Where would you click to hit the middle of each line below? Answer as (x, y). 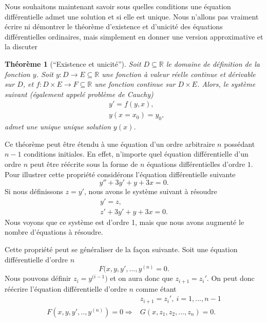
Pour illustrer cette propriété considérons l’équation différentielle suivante (120, 174)
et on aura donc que (141, 278)
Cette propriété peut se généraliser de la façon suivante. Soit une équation (121, 249)
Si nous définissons (34, 191)
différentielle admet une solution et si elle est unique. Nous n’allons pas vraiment (132, 16)
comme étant (156, 288)
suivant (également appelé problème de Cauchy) (79, 94)
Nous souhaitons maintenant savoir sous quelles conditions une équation (118, 6)
